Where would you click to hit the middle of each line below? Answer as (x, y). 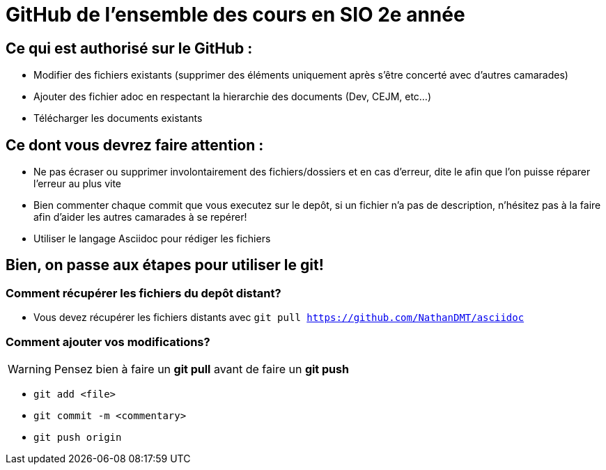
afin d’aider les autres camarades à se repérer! (140, 217)
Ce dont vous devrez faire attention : (135, 145)
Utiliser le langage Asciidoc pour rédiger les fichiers (152, 239)
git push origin (78, 437)
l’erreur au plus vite (78, 184)
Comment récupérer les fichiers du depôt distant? (143, 293)
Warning (30, 369)
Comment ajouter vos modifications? (108, 342)
